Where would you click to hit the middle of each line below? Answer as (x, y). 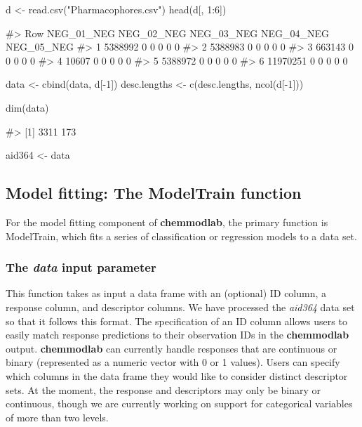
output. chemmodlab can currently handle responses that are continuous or (172, 348)
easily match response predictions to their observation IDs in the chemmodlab (177, 335)
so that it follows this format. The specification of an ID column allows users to (176, 321)
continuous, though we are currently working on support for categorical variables (179, 403)
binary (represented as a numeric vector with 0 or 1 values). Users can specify (173, 362)
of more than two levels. (57, 417)
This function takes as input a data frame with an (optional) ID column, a (166, 293)
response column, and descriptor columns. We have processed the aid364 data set (180, 307)
